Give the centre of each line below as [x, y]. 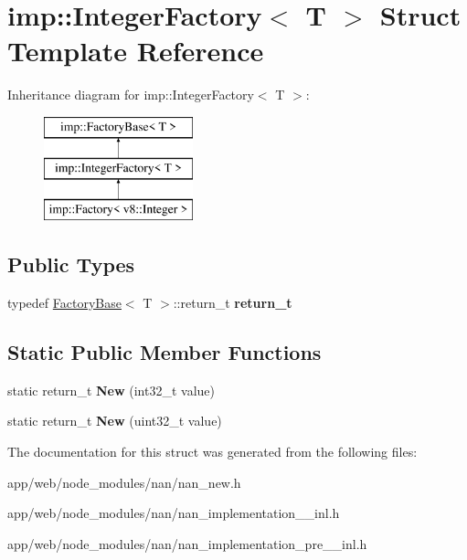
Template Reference [136, 51]
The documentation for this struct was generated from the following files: [212, 452]
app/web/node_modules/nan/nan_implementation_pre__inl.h [187, 543]
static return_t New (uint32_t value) [115, 421]
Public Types [71, 264]
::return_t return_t [233, 303]
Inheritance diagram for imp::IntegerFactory [131, 95]
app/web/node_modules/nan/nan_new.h [124, 482]
